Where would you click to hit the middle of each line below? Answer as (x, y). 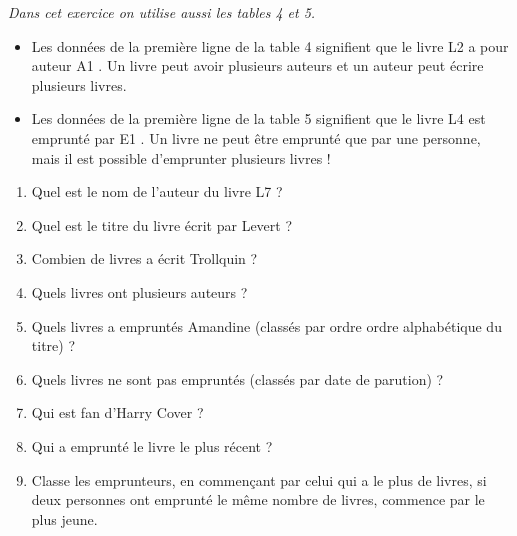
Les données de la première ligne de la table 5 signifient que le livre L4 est (258, 118)
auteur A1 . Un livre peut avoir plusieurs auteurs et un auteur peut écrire (257, 65)
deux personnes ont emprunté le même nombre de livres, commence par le (258, 499)
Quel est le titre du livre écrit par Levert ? (162, 224)
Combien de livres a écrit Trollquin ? (144, 258)
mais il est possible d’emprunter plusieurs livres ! (181, 157)
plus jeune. (64, 518)
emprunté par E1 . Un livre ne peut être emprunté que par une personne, (256, 137)
